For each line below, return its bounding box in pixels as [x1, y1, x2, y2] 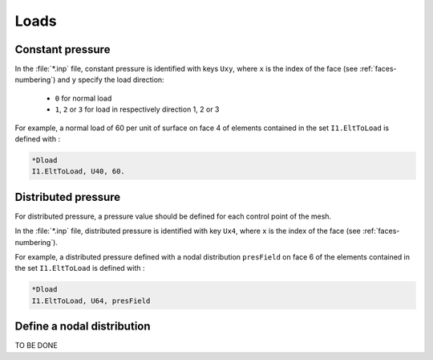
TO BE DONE [14, 341, 58, 350]
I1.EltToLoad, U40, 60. [31, 167, 126, 176]
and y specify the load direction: [57, 75, 164, 84]
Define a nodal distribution [14, 320, 152, 333]
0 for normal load [55, 93, 112, 103]
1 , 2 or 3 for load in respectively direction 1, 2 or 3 [55, 104, 220, 114]
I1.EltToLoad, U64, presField [31, 296, 151, 305]
